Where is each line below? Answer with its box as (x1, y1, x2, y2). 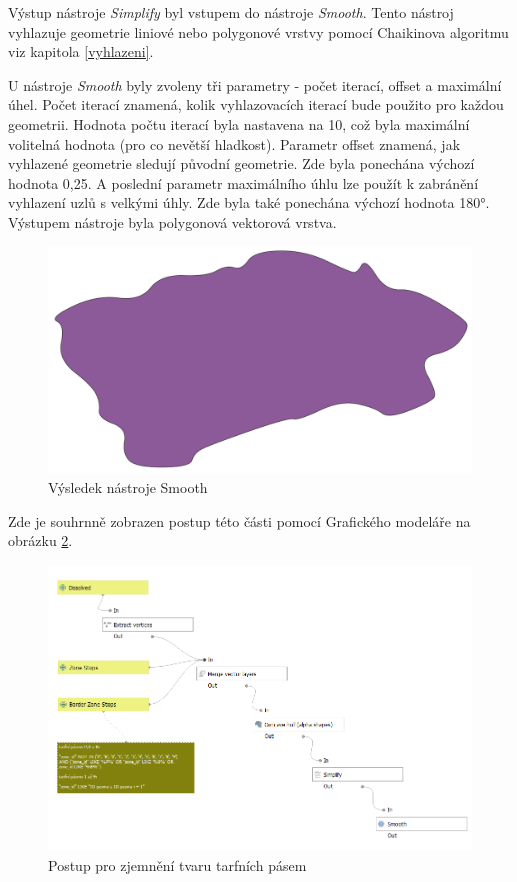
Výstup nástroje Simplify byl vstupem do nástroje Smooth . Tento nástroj (8, 2, 454, 22)
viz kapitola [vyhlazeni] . (8, 41, 154, 62)
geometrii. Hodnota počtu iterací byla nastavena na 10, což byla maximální (8, 113, 470, 134)
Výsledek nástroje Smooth (48, 477, 208, 498)
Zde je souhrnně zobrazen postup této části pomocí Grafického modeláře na (8, 510, 471, 531)
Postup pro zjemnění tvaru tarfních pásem (48, 854, 307, 875)
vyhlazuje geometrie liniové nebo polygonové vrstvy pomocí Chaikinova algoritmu (8, 21, 509, 42)
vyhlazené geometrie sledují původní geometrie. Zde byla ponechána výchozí (8, 153, 475, 174)
